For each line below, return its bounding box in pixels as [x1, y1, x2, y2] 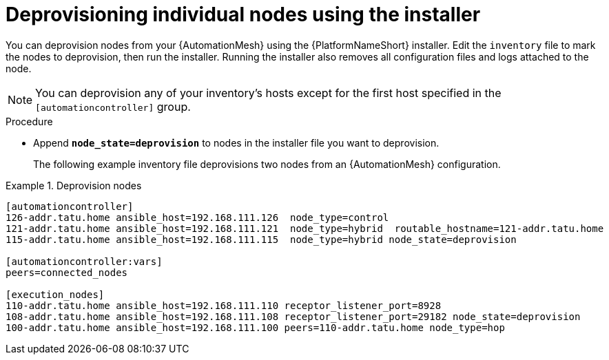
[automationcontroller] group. [35, 99, 191, 114]
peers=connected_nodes [6, 266, 128, 278]
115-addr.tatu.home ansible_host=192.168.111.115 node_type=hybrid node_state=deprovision [6, 233, 517, 245]
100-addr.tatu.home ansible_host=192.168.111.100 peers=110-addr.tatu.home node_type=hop [6, 321, 505, 333]
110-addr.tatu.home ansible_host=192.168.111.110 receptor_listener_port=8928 [6, 299, 442, 311]
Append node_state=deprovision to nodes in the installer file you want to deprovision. [33, 136, 440, 149]
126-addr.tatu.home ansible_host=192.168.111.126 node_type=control [6, 211, 389, 223]
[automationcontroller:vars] [6, 255, 163, 267]
